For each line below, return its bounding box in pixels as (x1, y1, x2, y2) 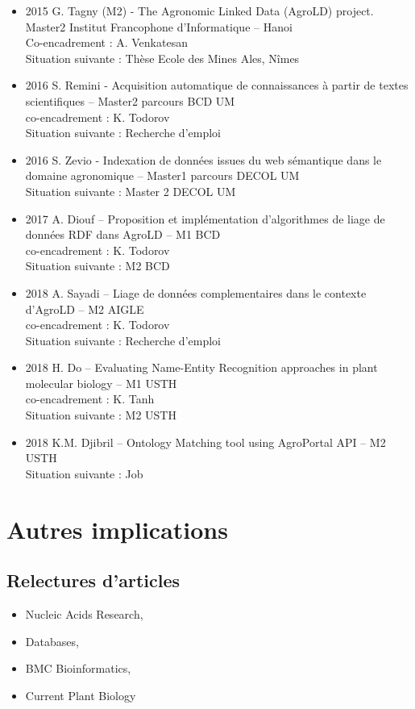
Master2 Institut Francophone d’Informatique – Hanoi (25, 18, 293, 35)
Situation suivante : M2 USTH (25, 407, 176, 423)
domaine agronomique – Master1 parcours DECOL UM (25, 167, 300, 184)
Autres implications (6, 512, 228, 545)
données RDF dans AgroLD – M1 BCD (25, 226, 221, 243)
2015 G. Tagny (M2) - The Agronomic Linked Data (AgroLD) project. (25, 2, 374, 19)
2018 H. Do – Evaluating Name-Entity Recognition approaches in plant (25, 359, 378, 376)
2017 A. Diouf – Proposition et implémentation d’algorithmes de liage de (25, 210, 385, 227)
